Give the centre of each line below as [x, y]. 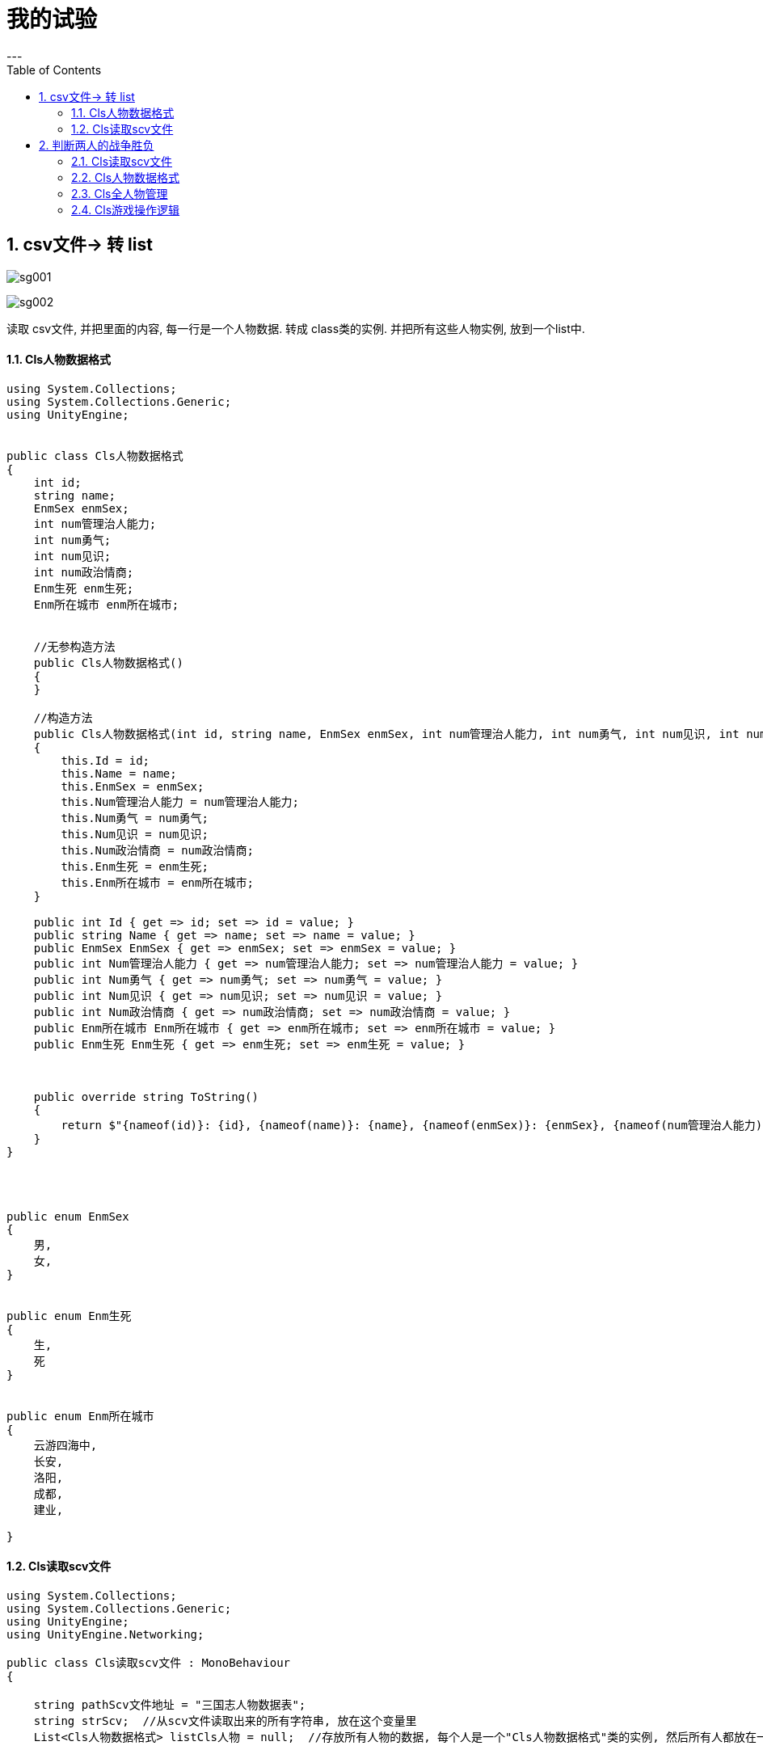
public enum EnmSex [68, 1216]
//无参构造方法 [74, 646]
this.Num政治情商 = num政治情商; [157, 850]
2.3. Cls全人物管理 [120, 193]
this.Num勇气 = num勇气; [135, 818]
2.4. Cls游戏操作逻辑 [126, 209]
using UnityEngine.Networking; [105, 1635]
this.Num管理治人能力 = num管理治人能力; [180, 801]
